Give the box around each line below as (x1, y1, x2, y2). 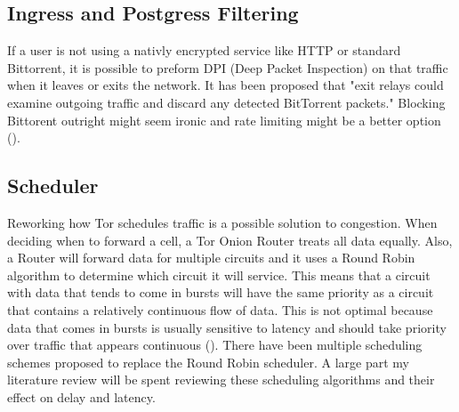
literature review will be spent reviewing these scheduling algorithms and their (7, 370, 435, 389)
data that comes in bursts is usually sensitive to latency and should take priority (7, 318, 447, 336)
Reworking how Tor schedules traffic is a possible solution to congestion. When (7, 213, 438, 231)
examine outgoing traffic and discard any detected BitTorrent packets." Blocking (7, 93, 446, 111)
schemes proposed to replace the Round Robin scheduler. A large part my (7, 352, 409, 371)
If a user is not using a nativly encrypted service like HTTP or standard (7, 41, 401, 60)
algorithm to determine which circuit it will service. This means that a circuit (7, 265, 431, 284)
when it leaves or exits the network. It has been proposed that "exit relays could (7, 76, 444, 94)
